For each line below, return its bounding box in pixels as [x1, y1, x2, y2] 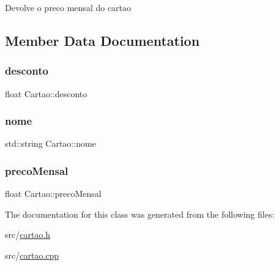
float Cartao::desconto [5, 87, 87, 100]
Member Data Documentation [5, 31, 200, 50]
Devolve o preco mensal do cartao [5, 1, 132, 13]
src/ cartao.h [5, 228, 51, 241]
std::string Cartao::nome [5, 137, 96, 150]
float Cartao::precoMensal [5, 187, 102, 200]
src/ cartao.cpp [5, 249, 59, 261]
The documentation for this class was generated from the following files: [5, 207, 275, 220]
